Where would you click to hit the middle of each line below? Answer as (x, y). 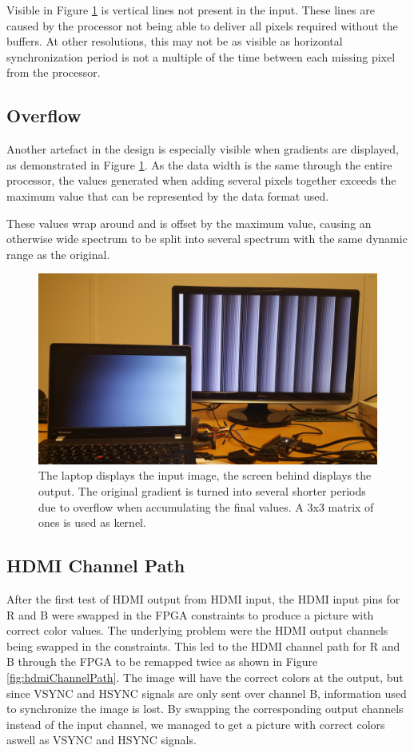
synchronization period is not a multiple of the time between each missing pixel (201, 56)
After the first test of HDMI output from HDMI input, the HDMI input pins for (203, 599)
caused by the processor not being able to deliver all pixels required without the (202, 25)
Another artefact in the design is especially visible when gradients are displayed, (203, 149)
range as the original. (58, 254)
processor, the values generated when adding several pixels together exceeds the (201, 180)
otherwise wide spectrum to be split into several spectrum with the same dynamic (207, 239)
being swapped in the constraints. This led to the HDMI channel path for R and (203, 645)
